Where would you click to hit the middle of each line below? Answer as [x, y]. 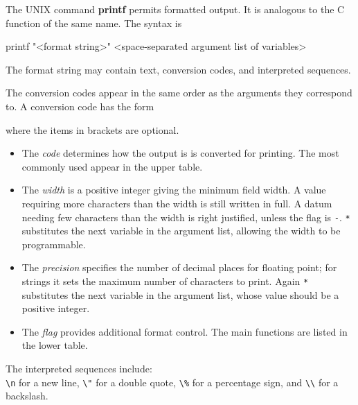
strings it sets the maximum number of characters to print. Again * [165, 281]
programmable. [54, 244]
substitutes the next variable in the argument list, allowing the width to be [181, 231]
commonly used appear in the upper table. [112, 166]
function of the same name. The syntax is [94, 23]
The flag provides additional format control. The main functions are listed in [185, 331]
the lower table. [55, 345]
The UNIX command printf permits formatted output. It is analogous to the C [175, 9]
